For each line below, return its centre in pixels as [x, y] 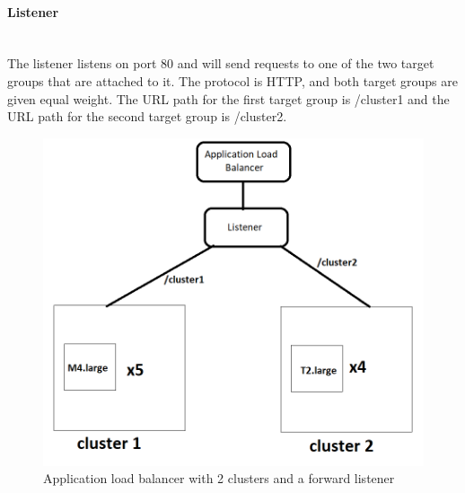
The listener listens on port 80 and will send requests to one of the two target [221, 63]
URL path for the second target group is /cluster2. [147, 116]
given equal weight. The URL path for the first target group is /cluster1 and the [228, 98]
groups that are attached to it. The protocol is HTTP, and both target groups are [232, 80]
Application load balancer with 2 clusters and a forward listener [219, 478]
